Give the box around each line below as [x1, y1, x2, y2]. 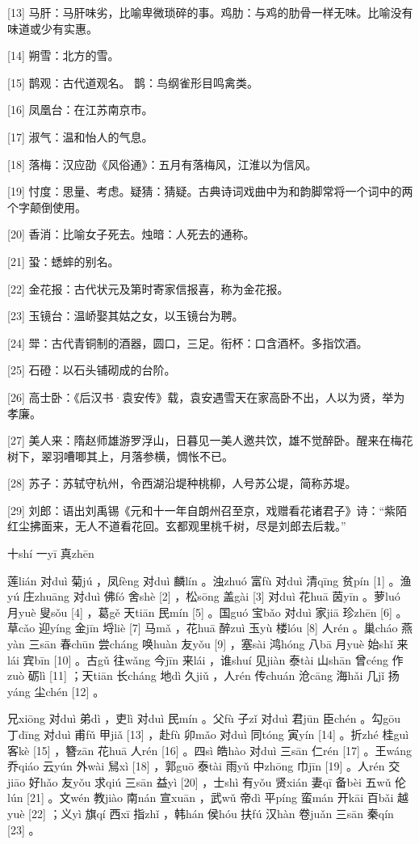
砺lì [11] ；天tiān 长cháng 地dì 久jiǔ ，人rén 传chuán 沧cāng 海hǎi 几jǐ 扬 [27, 667, 400, 684]
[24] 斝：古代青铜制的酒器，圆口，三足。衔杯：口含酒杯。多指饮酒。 [7, 334, 368, 351]
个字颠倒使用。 [7, 198, 86, 215]
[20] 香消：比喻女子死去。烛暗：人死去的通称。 [7, 226, 255, 243]
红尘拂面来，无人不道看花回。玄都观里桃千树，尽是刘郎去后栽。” [7, 517, 346, 534]
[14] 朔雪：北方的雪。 [7, 47, 119, 64]
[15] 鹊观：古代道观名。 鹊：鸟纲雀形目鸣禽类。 [7, 74, 259, 91]
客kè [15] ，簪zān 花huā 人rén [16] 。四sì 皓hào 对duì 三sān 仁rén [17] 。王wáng [7, 741, 413, 758]
